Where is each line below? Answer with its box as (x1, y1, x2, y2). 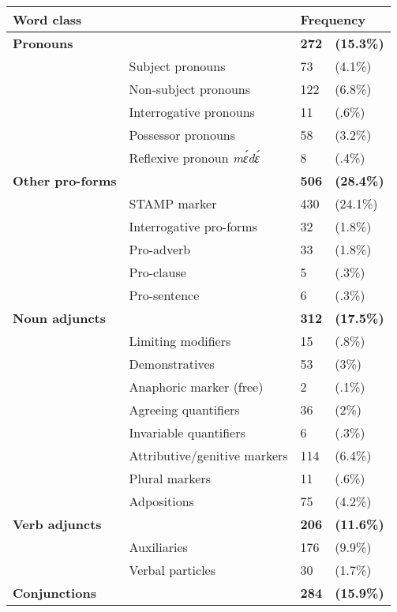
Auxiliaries (129, 538, 188, 556)
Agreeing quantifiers (129, 400, 240, 419)
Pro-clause (129, 263, 186, 281)
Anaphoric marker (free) (129, 377, 264, 396)
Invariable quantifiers (129, 423, 245, 441)
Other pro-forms (13, 171, 117, 190)
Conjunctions (13, 584, 96, 602)
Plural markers (129, 469, 212, 487)
